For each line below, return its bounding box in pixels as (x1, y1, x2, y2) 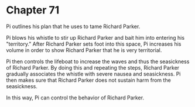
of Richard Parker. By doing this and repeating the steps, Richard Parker (6, 64, 180, 71)
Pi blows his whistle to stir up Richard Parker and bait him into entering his (6, 34, 185, 41)
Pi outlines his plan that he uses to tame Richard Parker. (6, 23, 141, 30)
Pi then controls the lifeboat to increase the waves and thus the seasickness (6, 58, 190, 65)
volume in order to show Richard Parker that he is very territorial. (6, 46, 162, 53)
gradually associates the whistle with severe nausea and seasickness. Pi (6, 70, 181, 77)
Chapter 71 (6, 4, 60, 17)
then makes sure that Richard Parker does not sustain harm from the (6, 77, 171, 84)
